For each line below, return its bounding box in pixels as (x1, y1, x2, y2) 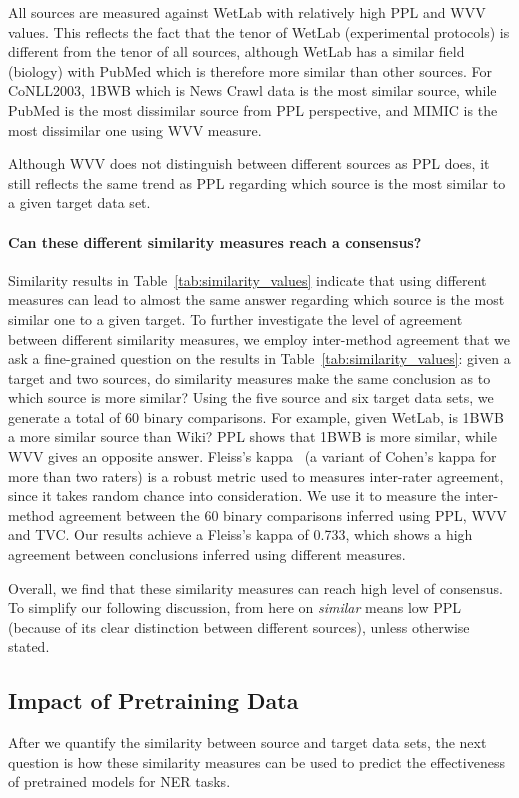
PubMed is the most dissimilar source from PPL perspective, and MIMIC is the (8, 99, 498, 120)
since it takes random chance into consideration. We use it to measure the (8, 485, 461, 506)
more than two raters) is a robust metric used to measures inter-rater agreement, (8, 465, 504, 486)
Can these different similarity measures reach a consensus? (8, 231, 422, 252)
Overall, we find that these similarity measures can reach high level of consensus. (8, 577, 503, 598)
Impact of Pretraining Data (8, 685, 299, 716)
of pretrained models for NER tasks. (8, 771, 231, 792)
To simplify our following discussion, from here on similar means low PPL (8, 597, 462, 618)
